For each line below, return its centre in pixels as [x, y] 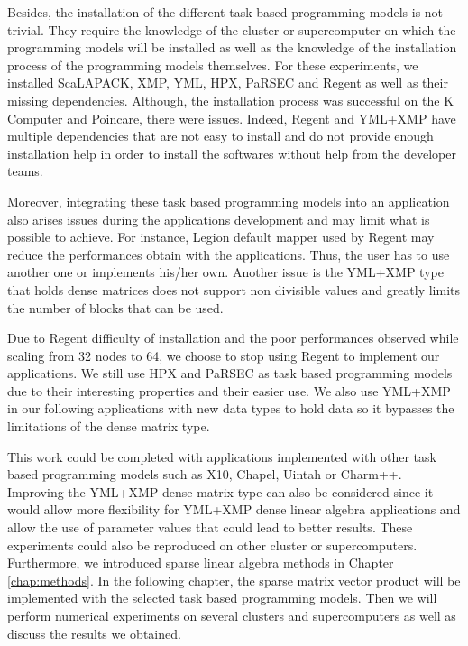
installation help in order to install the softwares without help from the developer [232, 153]
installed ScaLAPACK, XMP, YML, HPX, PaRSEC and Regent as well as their [228, 83]
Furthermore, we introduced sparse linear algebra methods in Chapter [201, 563]
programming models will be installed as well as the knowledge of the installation [232, 47]
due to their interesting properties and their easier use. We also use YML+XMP [229, 390]
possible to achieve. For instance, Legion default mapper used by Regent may [221, 237]
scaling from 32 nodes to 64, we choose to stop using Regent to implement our [224, 355]
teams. [25, 171]
